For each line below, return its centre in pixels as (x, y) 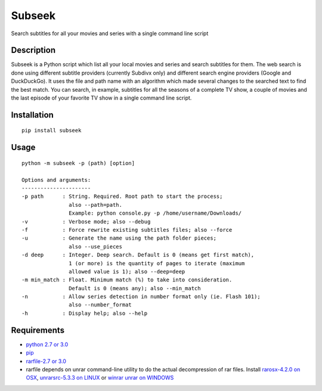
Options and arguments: (56, 180)
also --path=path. (95, 205)
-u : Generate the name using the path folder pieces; (119, 238)
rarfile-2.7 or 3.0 (46, 361)
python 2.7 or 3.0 (47, 344)
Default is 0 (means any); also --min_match (135, 288)
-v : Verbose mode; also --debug (86, 221)
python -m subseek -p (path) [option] (78, 163)
